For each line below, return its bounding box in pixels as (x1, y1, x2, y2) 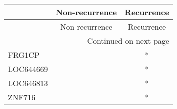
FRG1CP (8, 49, 40, 60)
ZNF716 (8, 91, 36, 103)
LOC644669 (8, 63, 48, 74)
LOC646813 (8, 77, 48, 89)
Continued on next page (87, 35, 169, 46)
